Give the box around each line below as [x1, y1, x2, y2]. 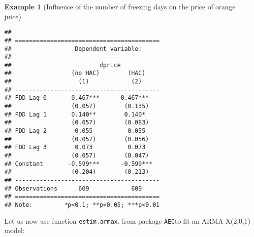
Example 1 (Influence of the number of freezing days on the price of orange [4, 1, 236, 11]
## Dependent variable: [4, 45, 142, 52]
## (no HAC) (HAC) [4, 70, 146, 77]
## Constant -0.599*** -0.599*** [4, 160, 153, 167]
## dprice [4, 61, 121, 69]
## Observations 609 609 [4, 185, 142, 192]
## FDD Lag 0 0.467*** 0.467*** [4, 94, 149, 102]
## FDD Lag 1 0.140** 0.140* [4, 111, 146, 118]
